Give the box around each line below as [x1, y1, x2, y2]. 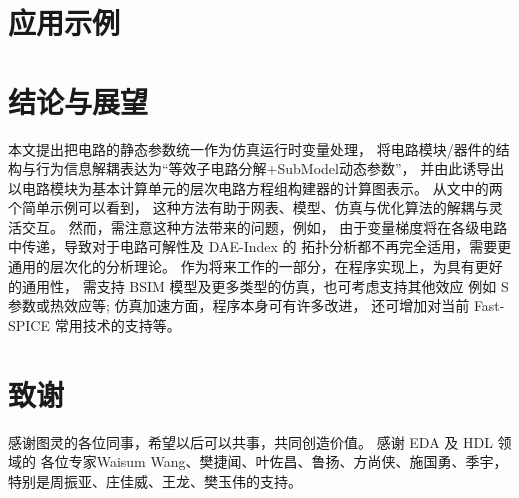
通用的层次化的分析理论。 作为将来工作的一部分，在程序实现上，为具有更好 [8, 256, 503, 277]
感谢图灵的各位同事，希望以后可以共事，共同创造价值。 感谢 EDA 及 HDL [8, 431, 493, 452]
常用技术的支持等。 [54, 314, 181, 335]
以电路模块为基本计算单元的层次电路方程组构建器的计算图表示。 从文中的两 [8, 177, 503, 198]
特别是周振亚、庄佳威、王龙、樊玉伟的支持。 [8, 470, 302, 491]
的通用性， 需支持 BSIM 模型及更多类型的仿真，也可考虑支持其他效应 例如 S [8, 275, 509, 296]
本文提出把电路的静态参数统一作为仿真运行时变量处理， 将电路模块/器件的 [8, 138, 496, 159]
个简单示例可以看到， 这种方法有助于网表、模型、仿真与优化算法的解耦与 [8, 197, 489, 218]
